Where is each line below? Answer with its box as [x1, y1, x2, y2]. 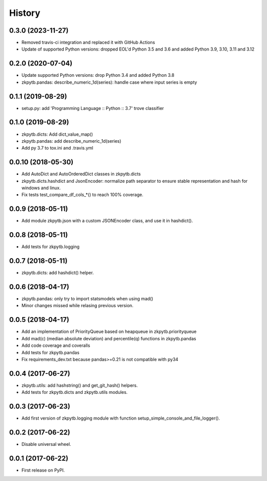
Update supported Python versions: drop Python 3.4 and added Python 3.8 [21, 72, 175, 78]
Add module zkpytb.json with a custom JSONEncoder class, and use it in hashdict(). [21, 218, 193, 224]
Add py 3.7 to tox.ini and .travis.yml [21, 145, 93, 151]
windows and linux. [21, 185, 61, 191]
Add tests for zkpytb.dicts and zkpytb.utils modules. [21, 389, 128, 395]
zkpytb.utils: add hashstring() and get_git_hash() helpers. [21, 382, 138, 388]
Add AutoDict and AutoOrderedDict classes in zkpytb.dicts [21, 171, 141, 177]
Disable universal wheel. [21, 441, 71, 447]
